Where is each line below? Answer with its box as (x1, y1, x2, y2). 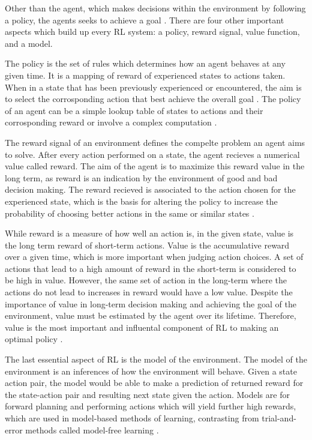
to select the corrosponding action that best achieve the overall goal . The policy (5, 92, 301, 105)
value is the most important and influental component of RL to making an (5, 321, 279, 333)
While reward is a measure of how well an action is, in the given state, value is (5, 227, 294, 240)
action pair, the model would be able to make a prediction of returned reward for (5, 376, 304, 389)
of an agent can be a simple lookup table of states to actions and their (5, 104, 263, 116)
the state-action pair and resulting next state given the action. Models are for (5, 388, 290, 400)
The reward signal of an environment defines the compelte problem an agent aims (5, 136, 305, 148)
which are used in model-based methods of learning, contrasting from (5, 412, 259, 424)
